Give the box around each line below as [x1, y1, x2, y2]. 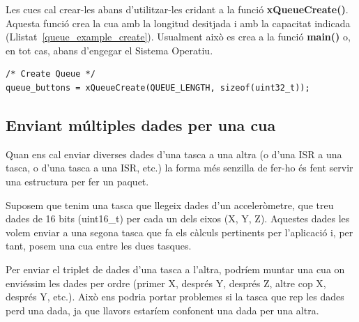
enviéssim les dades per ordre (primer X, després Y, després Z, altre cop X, [6, 275, 326, 290]
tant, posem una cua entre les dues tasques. [6, 238, 192, 253]
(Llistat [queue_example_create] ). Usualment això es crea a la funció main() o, [6, 29, 351, 44]
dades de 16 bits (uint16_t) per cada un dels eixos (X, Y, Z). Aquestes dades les [6, 211, 350, 226]
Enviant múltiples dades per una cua [6, 114, 276, 135]
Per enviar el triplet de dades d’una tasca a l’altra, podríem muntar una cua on [6, 261, 345, 276]
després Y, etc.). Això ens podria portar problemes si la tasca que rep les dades [6, 289, 344, 304]
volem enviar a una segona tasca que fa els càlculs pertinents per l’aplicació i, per [6, 224, 353, 239]
